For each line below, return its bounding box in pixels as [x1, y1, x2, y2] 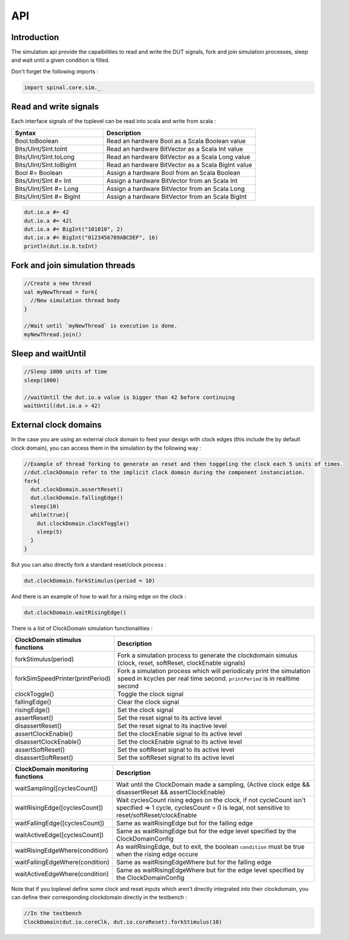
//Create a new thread [24, 280, 91, 287]
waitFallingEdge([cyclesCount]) [15, 819, 105, 827]
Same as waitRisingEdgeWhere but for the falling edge [116, 858, 272, 867]
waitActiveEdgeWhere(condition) [15, 870, 109, 878]
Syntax [15, 128, 36, 137]
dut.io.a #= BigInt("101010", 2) [24, 226, 124, 233]
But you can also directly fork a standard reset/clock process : [11, 561, 167, 568]
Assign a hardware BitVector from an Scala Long [106, 184, 245, 193]
